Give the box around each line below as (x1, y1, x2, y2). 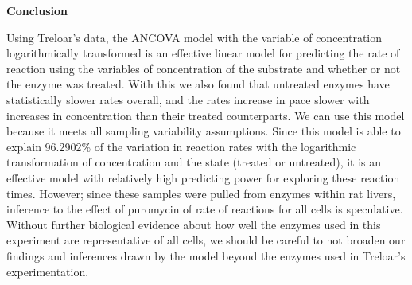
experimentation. (6, 263, 89, 279)
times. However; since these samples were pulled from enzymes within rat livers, (6, 185, 396, 201)
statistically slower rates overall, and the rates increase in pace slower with (6, 91, 370, 107)
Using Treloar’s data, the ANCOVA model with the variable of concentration (6, 29, 383, 45)
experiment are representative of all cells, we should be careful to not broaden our (6, 232, 406, 248)
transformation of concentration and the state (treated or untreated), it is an (6, 154, 382, 170)
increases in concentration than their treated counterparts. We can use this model (6, 107, 405, 123)
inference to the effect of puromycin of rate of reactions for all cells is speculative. (6, 201, 403, 217)
